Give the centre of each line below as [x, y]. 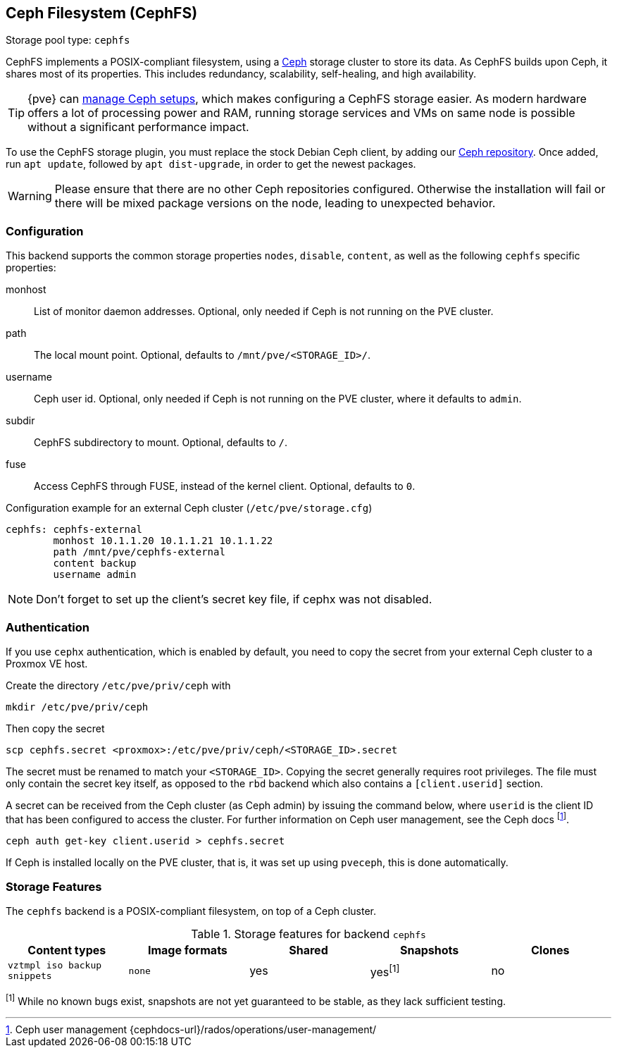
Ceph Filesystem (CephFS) [102, 13]
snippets [30, 976]
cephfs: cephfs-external [74, 530]
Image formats [187, 950]
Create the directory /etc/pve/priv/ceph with [118, 685]
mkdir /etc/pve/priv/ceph [77, 707]
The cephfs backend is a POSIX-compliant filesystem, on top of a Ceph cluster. [191, 911]
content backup [95, 564]
